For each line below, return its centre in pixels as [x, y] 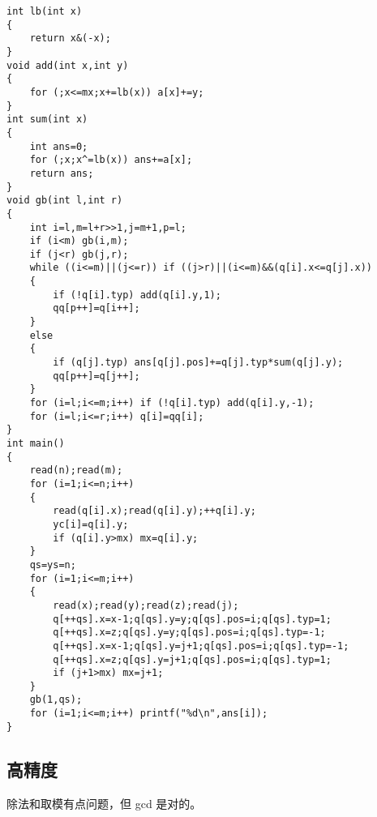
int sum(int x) [47, 120]
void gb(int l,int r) [65, 201]
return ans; [62, 173]
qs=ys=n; [53, 565]
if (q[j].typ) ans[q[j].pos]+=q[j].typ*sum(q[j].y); [198, 363]
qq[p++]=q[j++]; [96, 376]
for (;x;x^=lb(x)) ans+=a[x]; [111, 160]
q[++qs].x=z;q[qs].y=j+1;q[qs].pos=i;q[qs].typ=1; [192, 659]
